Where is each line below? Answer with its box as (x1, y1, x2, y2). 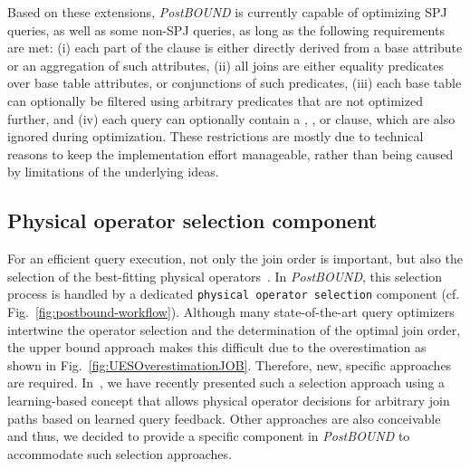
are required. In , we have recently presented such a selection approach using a (7, 373, 446, 392)
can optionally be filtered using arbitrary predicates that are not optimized (7, 91, 423, 110)
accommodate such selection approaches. (7, 444, 232, 463)
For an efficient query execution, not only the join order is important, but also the (7, 249, 464, 268)
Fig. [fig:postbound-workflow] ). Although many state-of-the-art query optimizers (7, 301, 455, 321)
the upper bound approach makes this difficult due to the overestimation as (7, 338, 427, 357)
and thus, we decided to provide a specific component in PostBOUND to (7, 426, 410, 445)
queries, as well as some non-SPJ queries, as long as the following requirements (7, 20, 445, 39)
